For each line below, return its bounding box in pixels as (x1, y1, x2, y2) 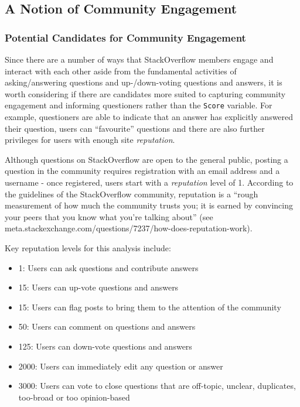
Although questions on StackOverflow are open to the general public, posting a (5, 153, 288, 165)
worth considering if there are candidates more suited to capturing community (5, 87, 286, 100)
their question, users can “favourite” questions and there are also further (5, 122, 265, 134)
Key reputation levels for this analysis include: (5, 241, 171, 254)
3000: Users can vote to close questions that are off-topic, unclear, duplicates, (18, 379, 296, 392)
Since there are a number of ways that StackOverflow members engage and (5, 53, 274, 65)
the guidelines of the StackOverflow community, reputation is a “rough (5, 187, 258, 200)
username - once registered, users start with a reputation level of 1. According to (5, 176, 294, 188)
